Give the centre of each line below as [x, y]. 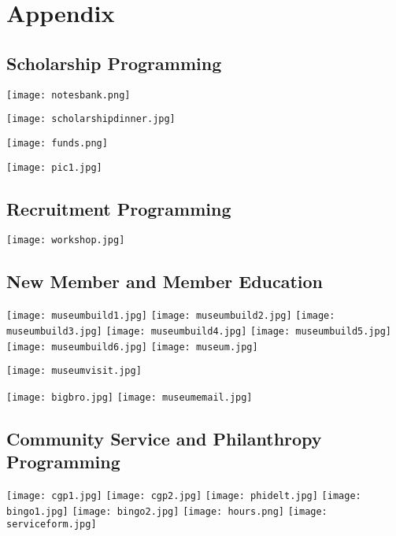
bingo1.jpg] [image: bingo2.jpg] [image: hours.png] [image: [167, 511]
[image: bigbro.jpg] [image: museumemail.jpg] [130, 397]
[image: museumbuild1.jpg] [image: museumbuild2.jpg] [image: [171, 316]
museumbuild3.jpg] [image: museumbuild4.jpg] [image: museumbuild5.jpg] [199, 331]
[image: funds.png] [57, 143]
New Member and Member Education [165, 281]
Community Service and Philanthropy [164, 438]
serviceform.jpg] [52, 525]
